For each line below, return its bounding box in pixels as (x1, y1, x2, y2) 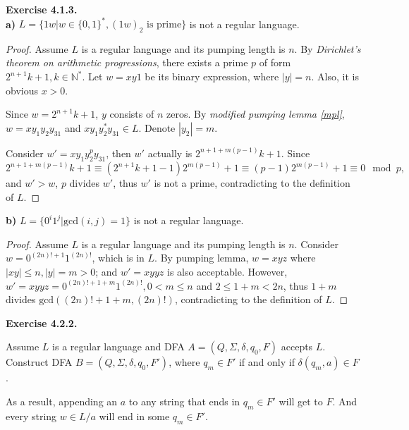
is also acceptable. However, (167, 264, 288, 279)
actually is (147, 145, 193, 160)
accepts (281, 339, 313, 354)
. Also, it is (311, 69, 359, 84)
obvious (6, 82, 38, 97)
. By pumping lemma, (154, 250, 249, 265)
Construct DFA (6, 355, 73, 369)
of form (259, 55, 291, 70)
